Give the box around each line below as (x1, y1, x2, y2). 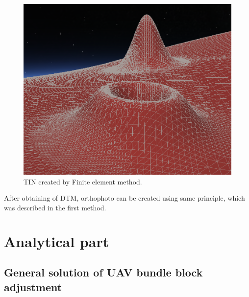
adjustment (4, 279, 62, 294)
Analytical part (4, 231, 109, 251)
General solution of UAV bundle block (4, 265, 203, 280)
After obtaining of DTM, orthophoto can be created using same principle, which (4, 193, 245, 203)
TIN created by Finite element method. (24, 176, 142, 186)
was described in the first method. (4, 203, 106, 213)
